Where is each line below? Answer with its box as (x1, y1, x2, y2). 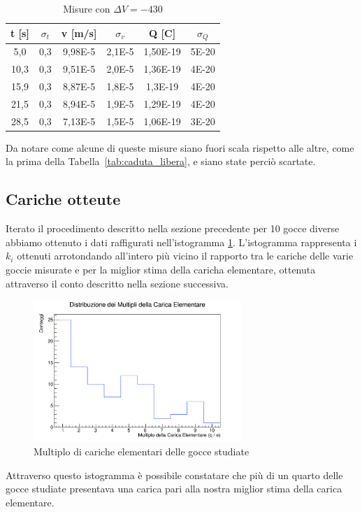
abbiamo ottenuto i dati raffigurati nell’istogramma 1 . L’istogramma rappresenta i (6, 234, 357, 249)
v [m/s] (61, 26, 97, 41)
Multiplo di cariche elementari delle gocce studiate (34, 444, 249, 459)
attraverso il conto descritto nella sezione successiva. (6, 276, 229, 290)
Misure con (63, 1, 110, 15)
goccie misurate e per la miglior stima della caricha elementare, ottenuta (6, 262, 316, 276)
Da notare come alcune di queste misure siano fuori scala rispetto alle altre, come (6, 140, 354, 155)
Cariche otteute (6, 188, 121, 210)
